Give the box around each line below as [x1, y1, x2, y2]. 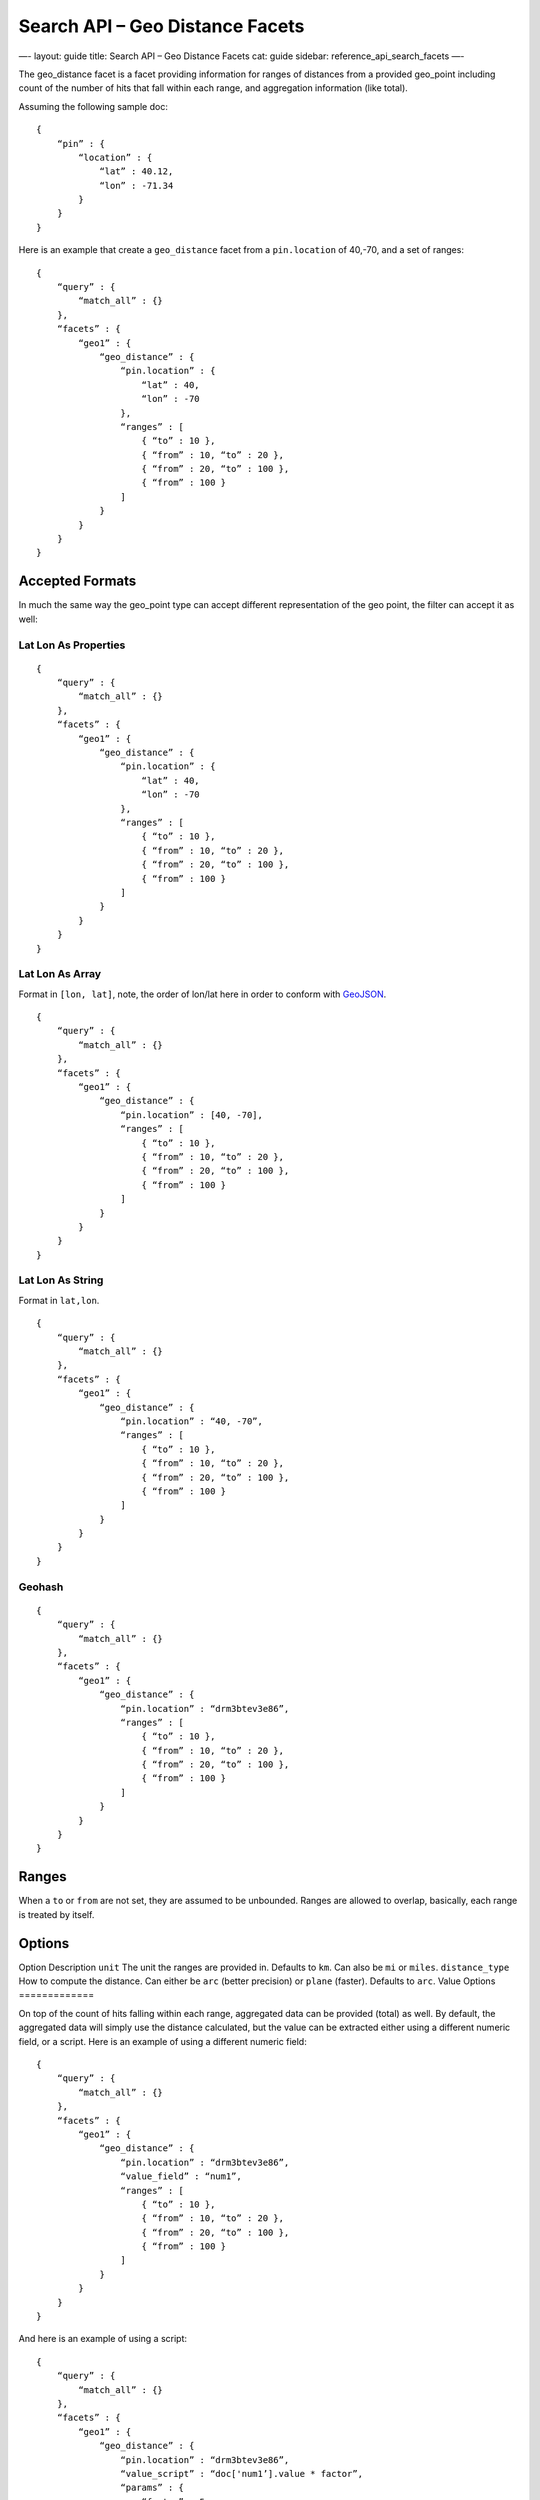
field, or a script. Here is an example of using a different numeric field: [18, 2035, 307, 2047]
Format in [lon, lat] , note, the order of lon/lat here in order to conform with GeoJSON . [18, 988, 387, 1000]
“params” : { [120, 2482, 185, 2494]
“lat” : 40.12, [99, 166, 174, 177]
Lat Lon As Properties [18, 638, 126, 652]
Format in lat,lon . [18, 1294, 100, 1306]
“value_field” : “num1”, [120, 2171, 242, 2182]
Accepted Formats [18, 573, 137, 590]
